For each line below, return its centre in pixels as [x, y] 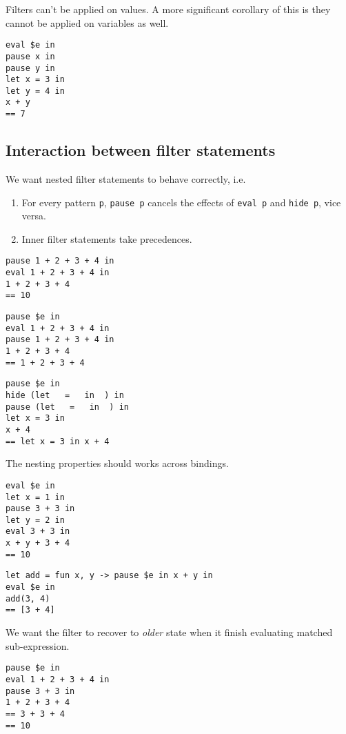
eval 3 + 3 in [38, 532]
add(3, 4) [28, 598]
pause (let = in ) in [67, 407]
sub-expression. [38, 645]
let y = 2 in [35, 520]
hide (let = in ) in [65, 395]
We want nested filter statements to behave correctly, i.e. [126, 178]
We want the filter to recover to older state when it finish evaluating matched [169, 632]
